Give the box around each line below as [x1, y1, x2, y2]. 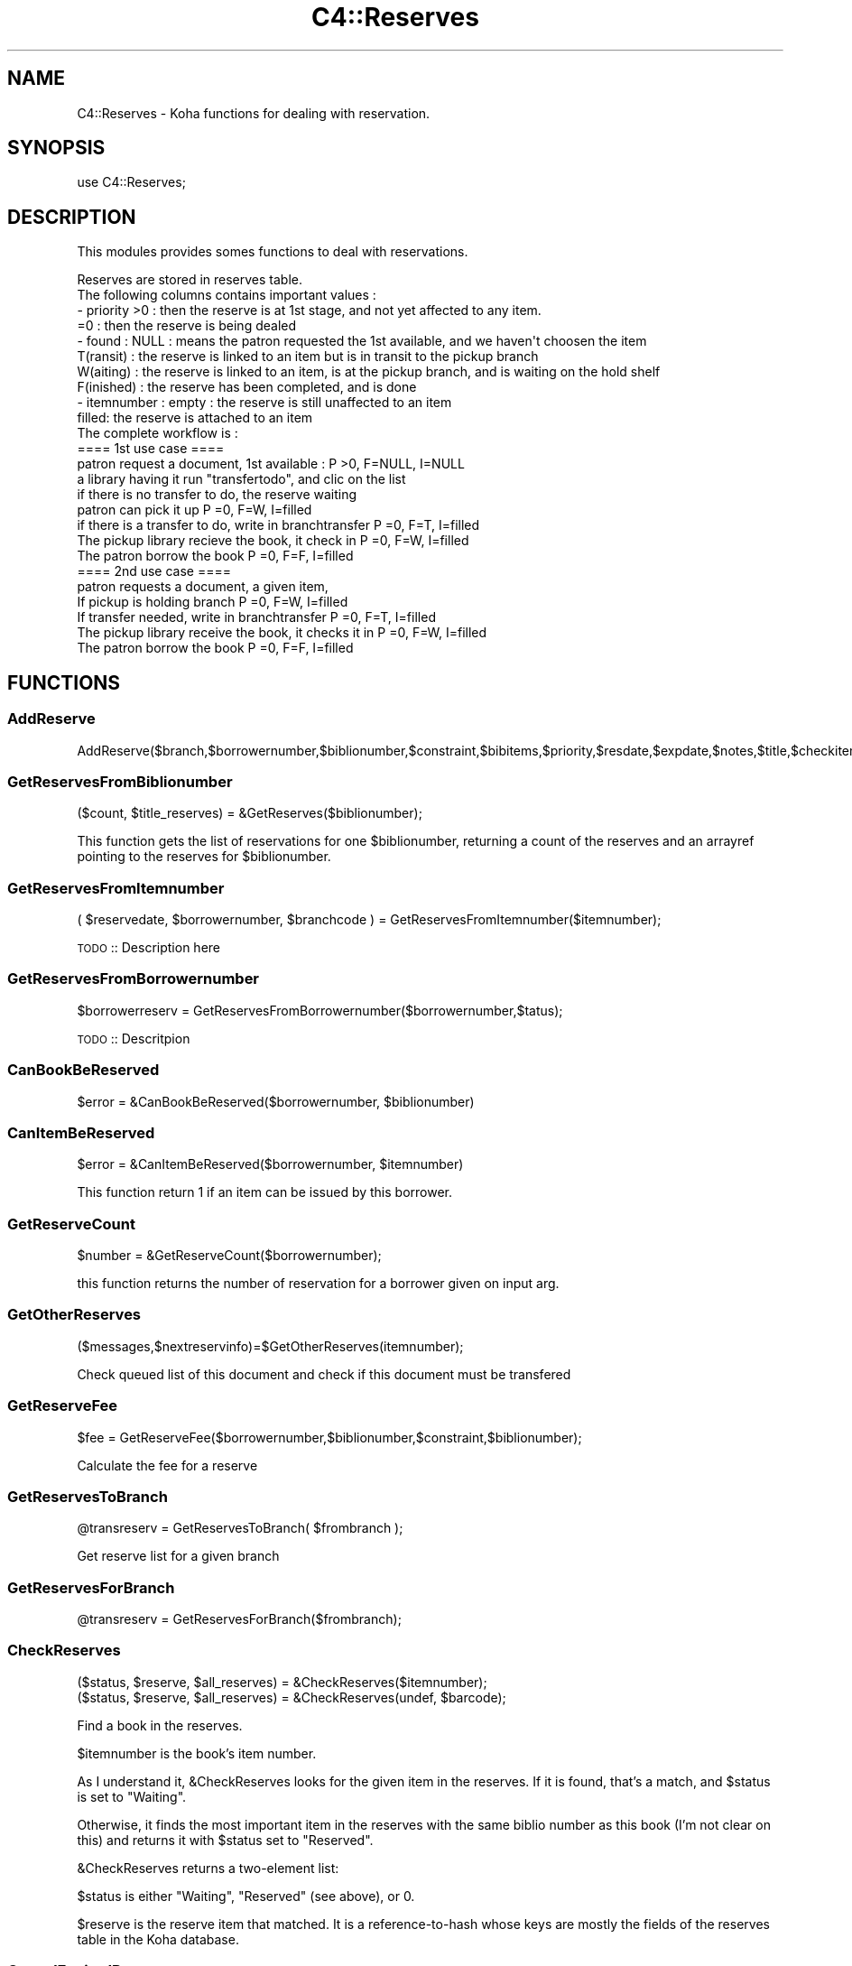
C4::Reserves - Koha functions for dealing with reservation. [77, 105, 431, 121]
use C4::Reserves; [77, 174, 186, 190]
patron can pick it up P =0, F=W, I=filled [77, 502, 312, 518]
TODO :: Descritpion [77, 1030, 190, 1046]
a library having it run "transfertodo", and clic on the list [77, 471, 406, 487]
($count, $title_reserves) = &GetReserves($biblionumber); [77, 805, 422, 821]
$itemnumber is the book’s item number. [77, 1745, 317, 1761]
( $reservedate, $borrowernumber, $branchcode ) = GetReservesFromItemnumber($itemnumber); [77, 912, 662, 927]
